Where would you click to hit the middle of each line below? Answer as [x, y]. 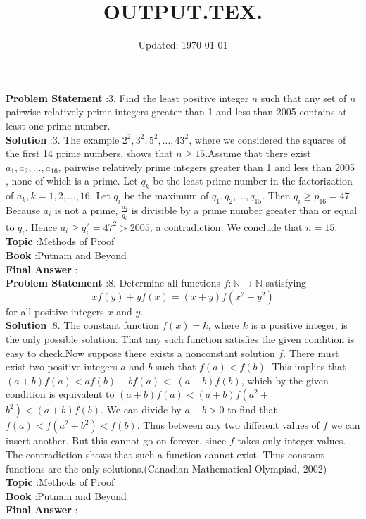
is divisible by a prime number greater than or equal [244, 210]
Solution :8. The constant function [82, 325]
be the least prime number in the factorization [253, 181]
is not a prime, [86, 210]
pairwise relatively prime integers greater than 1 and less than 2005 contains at [176, 112]
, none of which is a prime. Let [72, 181]
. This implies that [306, 367]
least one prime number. [58, 125]
